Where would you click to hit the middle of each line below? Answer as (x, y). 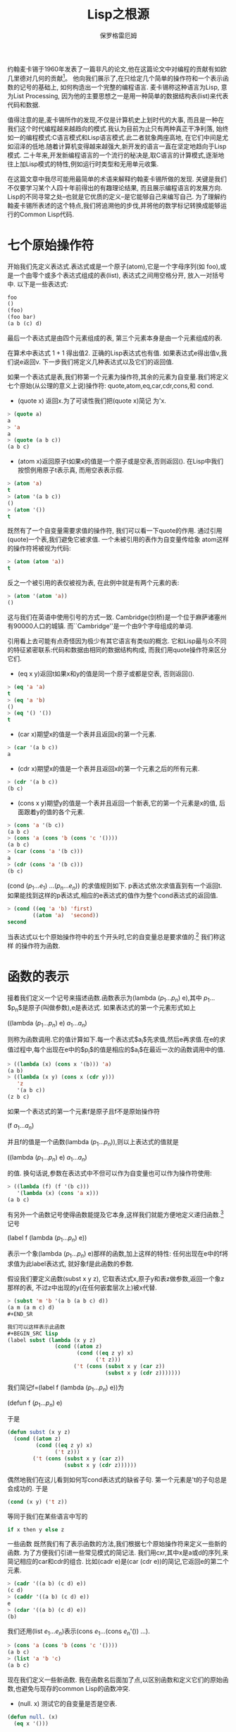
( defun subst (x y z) (39, 1432)
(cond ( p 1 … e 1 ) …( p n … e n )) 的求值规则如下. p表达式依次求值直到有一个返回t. (115, 886)
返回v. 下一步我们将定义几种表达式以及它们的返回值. (99, 362)
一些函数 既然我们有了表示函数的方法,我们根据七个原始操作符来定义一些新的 (117, 1544)
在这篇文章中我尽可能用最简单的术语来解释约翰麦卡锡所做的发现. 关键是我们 (117, 179)
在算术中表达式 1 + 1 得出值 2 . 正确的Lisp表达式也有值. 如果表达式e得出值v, (114, 353)
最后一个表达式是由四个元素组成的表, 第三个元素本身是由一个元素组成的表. (115, 338)
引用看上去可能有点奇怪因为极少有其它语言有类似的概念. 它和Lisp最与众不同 (117, 641)
